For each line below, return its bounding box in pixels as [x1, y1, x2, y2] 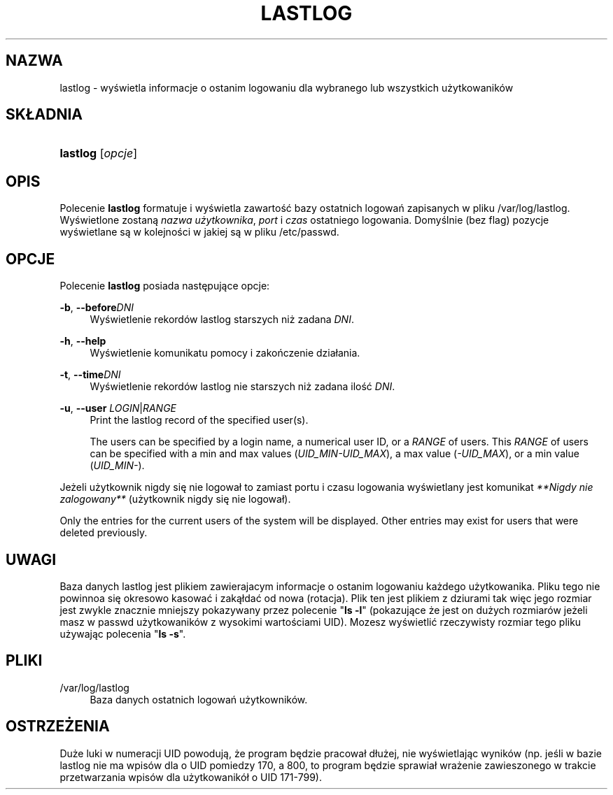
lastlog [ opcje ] [59, 146, 137, 161]
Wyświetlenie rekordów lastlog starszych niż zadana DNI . [90, 313, 354, 326]
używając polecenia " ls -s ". [59, 627, 186, 640]
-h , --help [59, 335, 106, 348]
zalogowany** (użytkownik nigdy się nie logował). [59, 493, 291, 506]
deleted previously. [59, 527, 148, 539]
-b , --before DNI [59, 301, 134, 314]
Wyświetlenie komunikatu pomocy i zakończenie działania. [90, 347, 360, 359]
